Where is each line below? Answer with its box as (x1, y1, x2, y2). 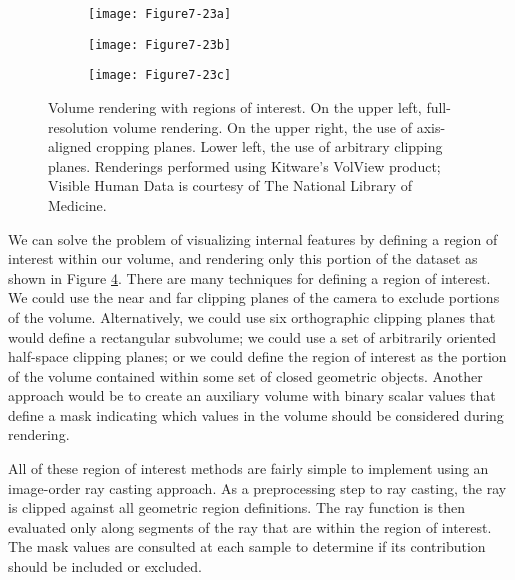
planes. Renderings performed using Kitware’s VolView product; (48, 155, 441, 176)
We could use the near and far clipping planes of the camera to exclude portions (8, 287, 500, 308)
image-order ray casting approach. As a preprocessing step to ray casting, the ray (8, 477, 507, 498)
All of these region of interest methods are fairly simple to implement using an (8, 458, 489, 479)
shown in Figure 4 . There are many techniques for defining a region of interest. (8, 267, 491, 288)
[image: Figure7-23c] (88, 68, 232, 83)
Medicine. (48, 194, 107, 215)
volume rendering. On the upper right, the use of (112, 116, 412, 137)
